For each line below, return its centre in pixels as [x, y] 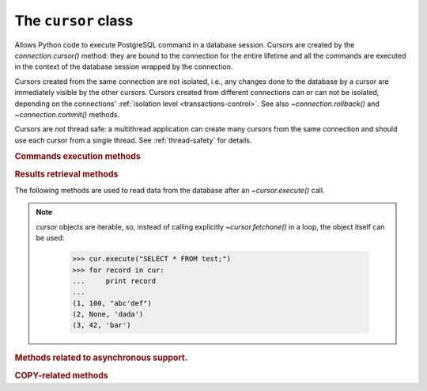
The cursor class [74, 21]
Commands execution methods [78, 157]
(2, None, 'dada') [108, 314]
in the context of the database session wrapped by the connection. [124, 66]
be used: [50, 238]
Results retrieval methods [66, 174]
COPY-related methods [61, 375]
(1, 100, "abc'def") [112, 303]
